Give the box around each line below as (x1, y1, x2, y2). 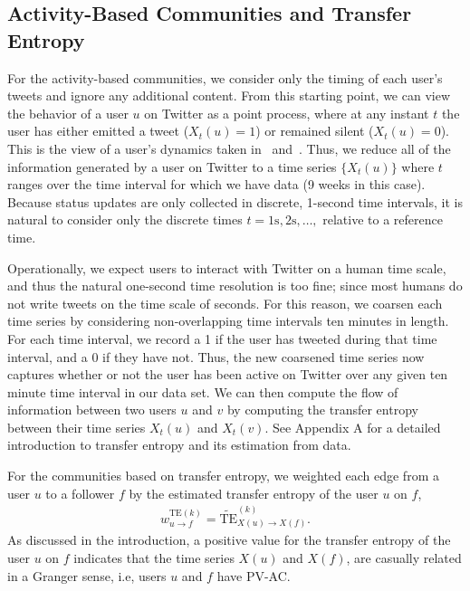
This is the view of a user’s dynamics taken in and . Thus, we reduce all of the (7, 138, 451, 157)
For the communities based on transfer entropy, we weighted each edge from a (7, 466, 439, 485)
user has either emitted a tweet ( (7, 121, 189, 140)
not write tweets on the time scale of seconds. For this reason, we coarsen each (7, 293, 443, 312)
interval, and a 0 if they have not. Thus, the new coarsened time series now (7, 347, 425, 366)
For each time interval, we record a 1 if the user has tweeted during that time (7, 329, 437, 348)
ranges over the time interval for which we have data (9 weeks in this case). (7, 175, 426, 194)
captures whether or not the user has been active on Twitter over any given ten (7, 365, 448, 384)
